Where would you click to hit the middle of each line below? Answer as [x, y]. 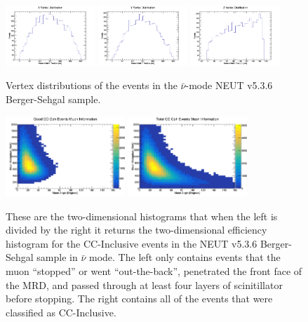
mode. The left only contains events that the [185, 257]
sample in [57, 257]
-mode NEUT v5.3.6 [229, 85]
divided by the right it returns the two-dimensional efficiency [136, 230]
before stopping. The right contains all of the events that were [139, 298]
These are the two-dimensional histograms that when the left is [142, 216]
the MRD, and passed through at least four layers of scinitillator [144, 284]
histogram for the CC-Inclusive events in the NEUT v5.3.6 [132, 243]
